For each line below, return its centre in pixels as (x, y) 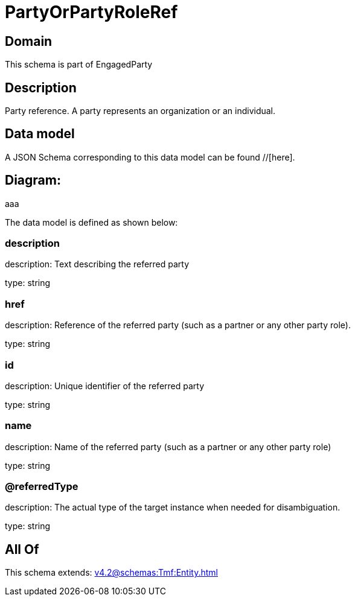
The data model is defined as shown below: (91, 222)
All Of (22, 549)
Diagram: (33, 180)
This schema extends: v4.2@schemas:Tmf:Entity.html (111, 573)
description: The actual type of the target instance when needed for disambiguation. (173, 507)
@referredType (42, 487)
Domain (29, 41)
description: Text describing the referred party (97, 264)
